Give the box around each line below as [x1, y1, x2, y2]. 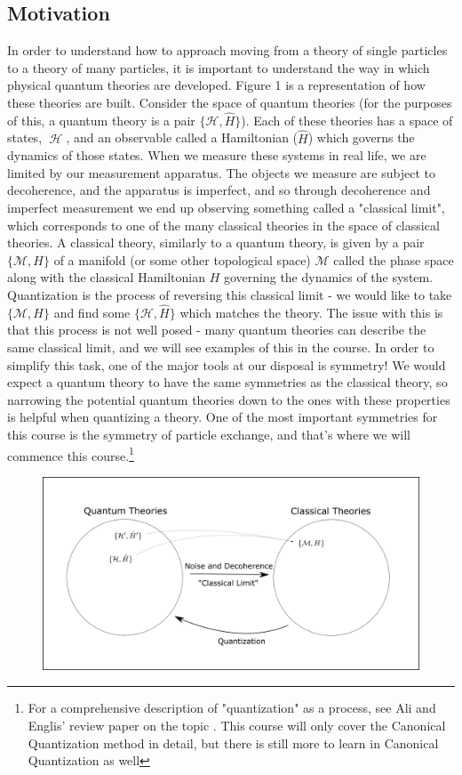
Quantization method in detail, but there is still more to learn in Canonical [28, 733, 439, 752]
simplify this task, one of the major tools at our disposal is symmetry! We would [7, 355, 446, 374]
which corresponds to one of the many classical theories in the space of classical [7, 215, 440, 234]
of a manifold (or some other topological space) [53, 250, 311, 269]
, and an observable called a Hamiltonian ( [66, 128, 299, 147]
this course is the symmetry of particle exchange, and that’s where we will [7, 424, 410, 443]
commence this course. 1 [7, 443, 134, 464]
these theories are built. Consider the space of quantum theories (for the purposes [7, 93, 452, 111]
